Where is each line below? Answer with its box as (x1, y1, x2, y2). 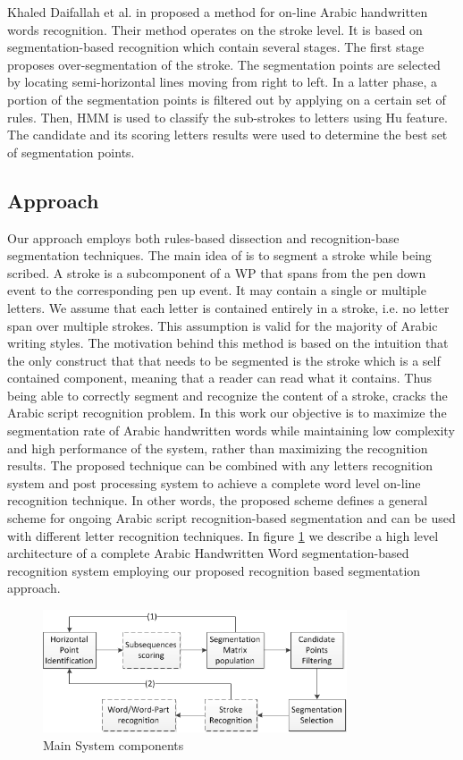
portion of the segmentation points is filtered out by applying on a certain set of (7, 89, 446, 108)
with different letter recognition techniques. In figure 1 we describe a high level (7, 526, 439, 545)
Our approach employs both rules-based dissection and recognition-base (7, 228, 400, 247)
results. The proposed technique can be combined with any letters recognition (7, 456, 434, 475)
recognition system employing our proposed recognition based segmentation (7, 561, 421, 579)
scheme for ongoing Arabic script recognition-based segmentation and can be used (7, 509, 456, 528)
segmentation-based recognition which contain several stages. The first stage (7, 38, 425, 56)
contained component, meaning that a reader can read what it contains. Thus (7, 368, 433, 387)
